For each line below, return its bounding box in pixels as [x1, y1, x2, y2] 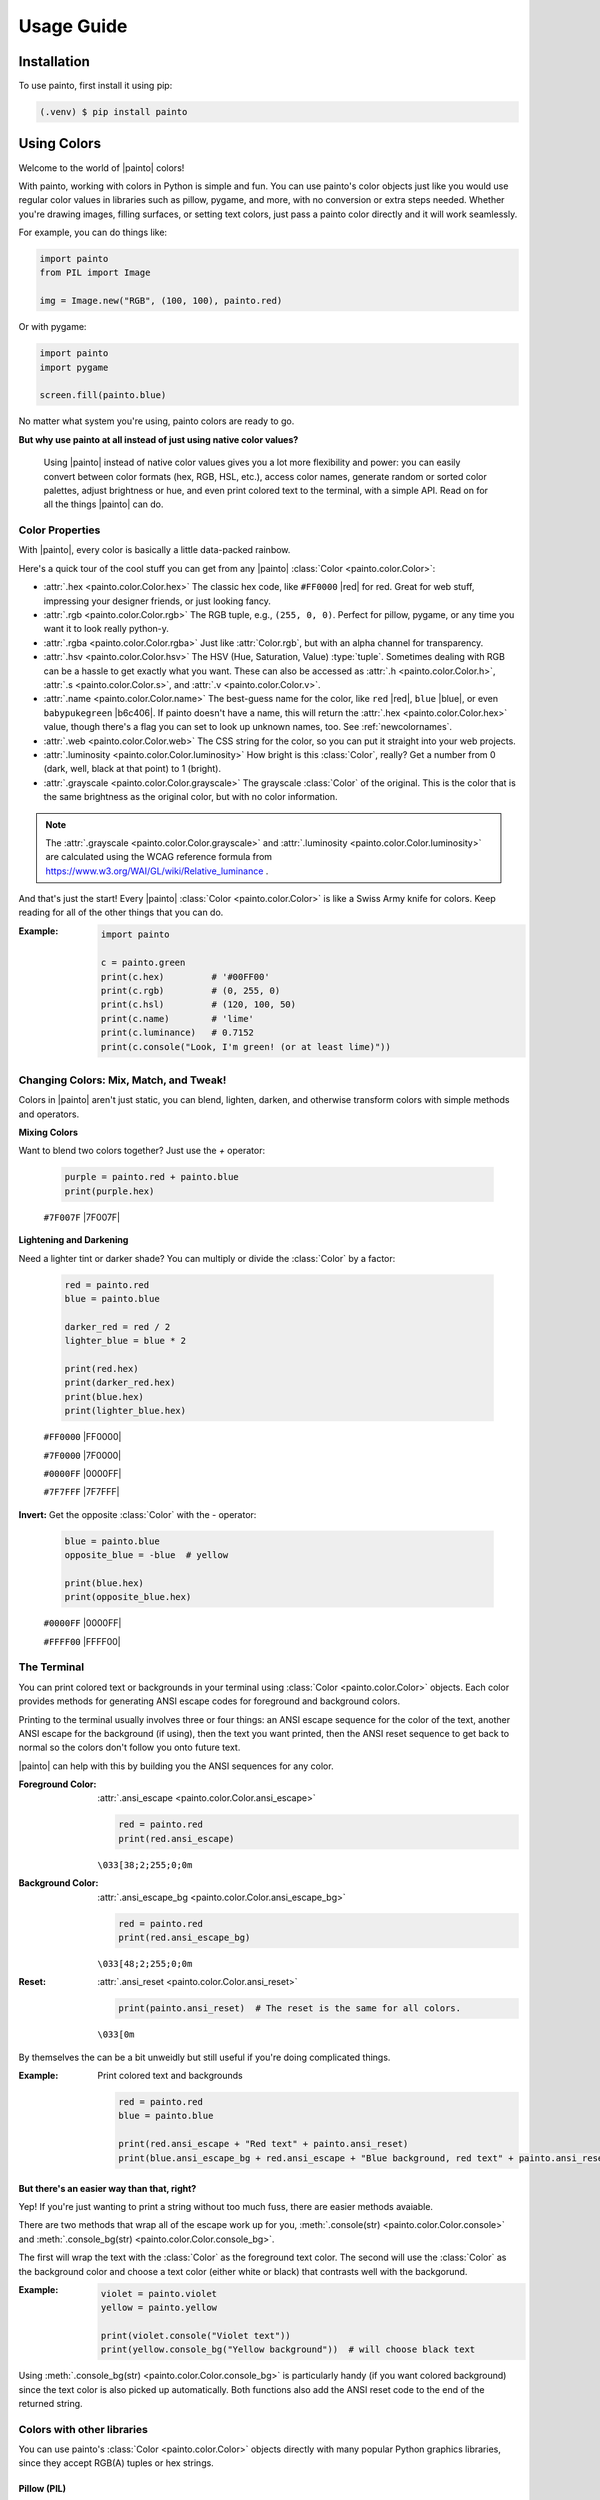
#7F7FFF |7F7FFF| [43, 1486, 120, 1498]
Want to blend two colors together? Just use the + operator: [18, 1145, 266, 1157]
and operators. [18, 1108, 80, 1120]
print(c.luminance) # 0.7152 [100, 1027, 255, 1039]
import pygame [39, 361, 109, 373]
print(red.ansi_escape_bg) [118, 1931, 251, 1943]
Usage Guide [18, 15, 128, 37]
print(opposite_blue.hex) [64, 1591, 192, 1603]
